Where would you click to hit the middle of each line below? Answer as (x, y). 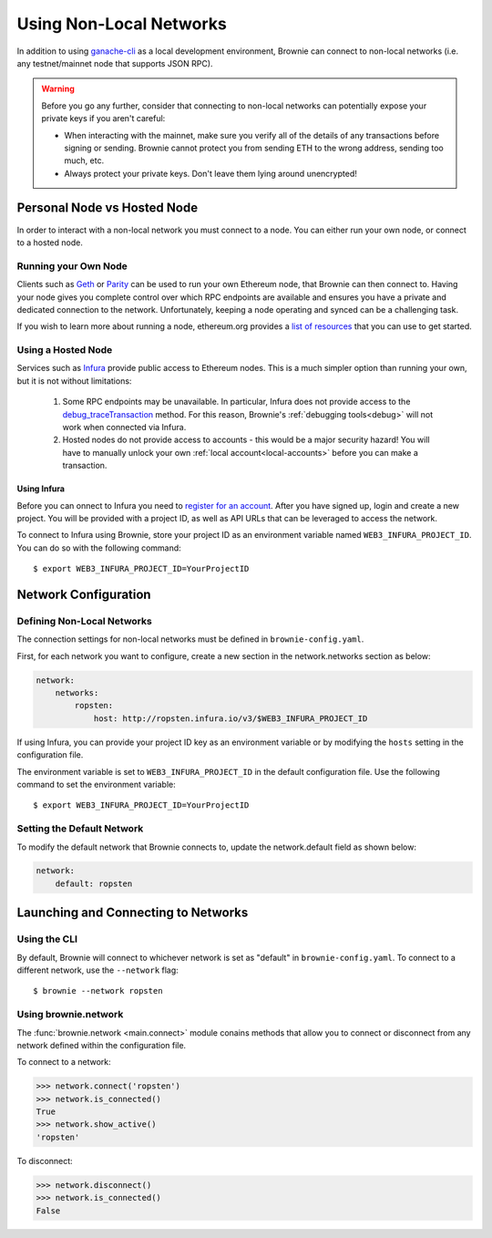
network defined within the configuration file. (102, 1045)
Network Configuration (84, 594)
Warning (58, 89)
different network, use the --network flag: (98, 970)
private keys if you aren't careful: (103, 119)
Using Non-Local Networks (122, 24)
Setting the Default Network (80, 829)
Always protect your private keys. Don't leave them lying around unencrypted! (210, 173)
